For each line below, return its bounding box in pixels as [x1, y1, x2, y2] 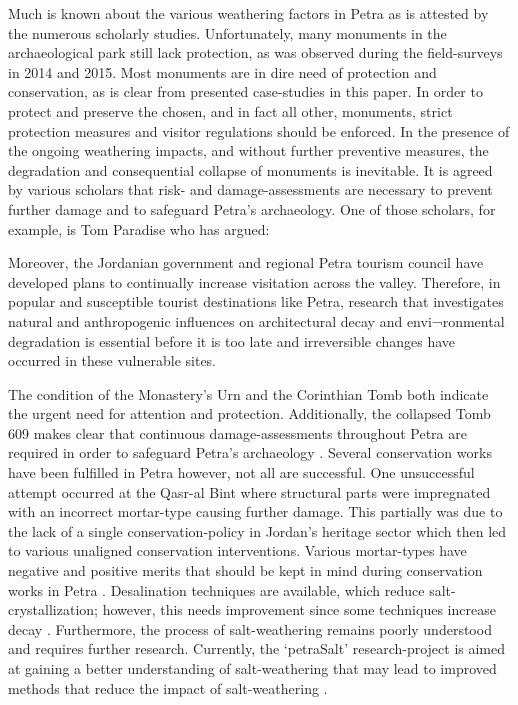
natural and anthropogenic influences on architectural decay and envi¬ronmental [8, 310, 505, 331]
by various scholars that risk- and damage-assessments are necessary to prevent [8, 179, 493, 200]
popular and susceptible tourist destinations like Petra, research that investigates [8, 291, 504, 312]
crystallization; [8, 599, 98, 620]
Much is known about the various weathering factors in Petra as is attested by [8, 3, 489, 23]
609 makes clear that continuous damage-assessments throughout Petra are [8, 422, 467, 443]
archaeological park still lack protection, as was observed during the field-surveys [8, 42, 503, 63]
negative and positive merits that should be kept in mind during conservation [8, 560, 483, 581]
